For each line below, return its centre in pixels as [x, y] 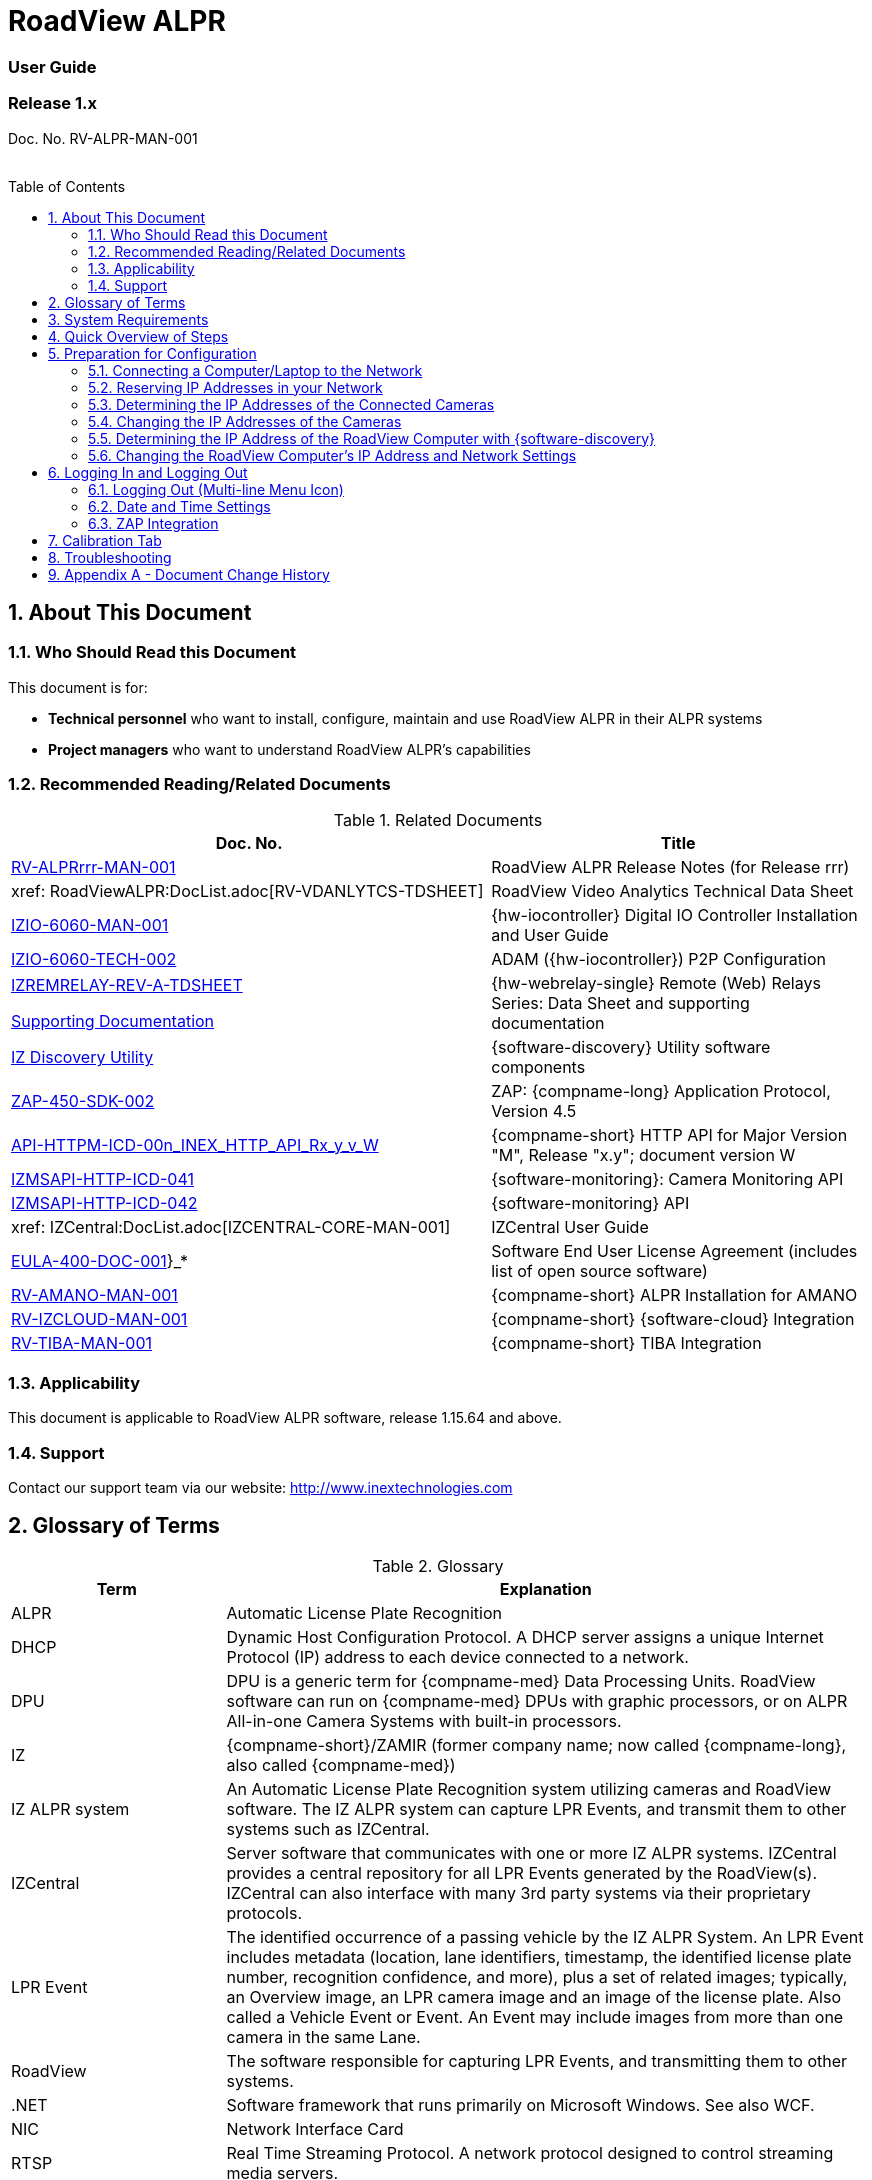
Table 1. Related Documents [438, 820]
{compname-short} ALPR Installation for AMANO [674, 1295]
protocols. [264, 1912]
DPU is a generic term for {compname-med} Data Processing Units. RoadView [521, 1680]
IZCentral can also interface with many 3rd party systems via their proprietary [518, 1892]
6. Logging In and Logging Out [148, 472]
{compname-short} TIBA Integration [626, 1343]
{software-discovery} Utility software [631, 1047]
